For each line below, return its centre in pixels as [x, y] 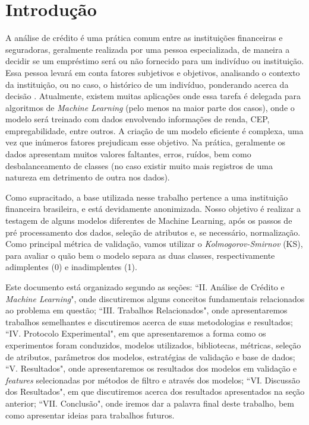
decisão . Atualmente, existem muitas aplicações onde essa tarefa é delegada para [153, 96]
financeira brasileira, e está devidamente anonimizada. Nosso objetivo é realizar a [153, 209]
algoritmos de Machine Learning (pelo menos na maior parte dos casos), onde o [150, 107]
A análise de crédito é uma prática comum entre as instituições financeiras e [144, 38]
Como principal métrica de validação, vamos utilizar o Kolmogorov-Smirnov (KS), [154, 244]
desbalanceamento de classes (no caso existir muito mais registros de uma [139, 165]
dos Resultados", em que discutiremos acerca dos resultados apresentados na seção [155, 391]
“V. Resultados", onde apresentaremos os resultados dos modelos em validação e [151, 368]
